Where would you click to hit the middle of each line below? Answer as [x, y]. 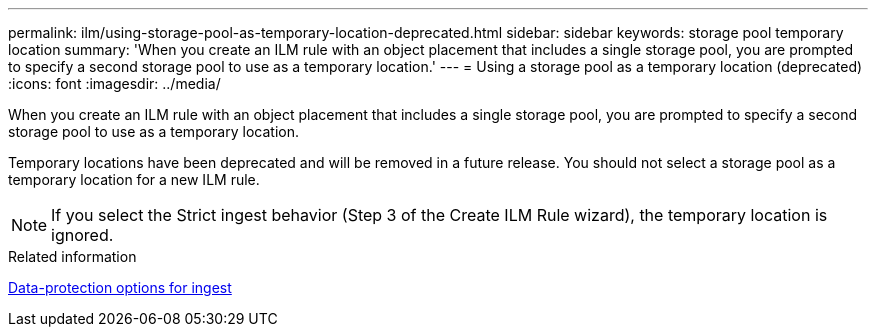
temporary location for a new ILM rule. [134, 179]
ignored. [82, 235]
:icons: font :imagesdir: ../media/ [114, 83]
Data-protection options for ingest [120, 287]
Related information [72, 256]
